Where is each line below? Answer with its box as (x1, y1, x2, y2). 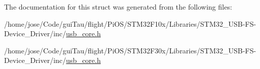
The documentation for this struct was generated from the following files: (4, 2, 233, 12)
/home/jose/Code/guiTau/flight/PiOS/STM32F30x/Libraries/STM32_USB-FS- (4, 45, 256, 55)
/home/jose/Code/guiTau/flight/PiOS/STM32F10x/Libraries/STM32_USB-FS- (4, 18, 256, 29)
